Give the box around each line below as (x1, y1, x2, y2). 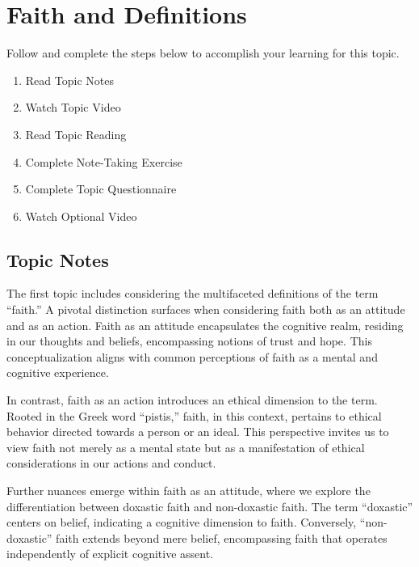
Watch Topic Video (25, 99, 121, 116)
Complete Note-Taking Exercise (25, 153, 182, 170)
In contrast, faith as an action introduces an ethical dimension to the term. (6, 391, 378, 408)
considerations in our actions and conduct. (6, 455, 216, 472)
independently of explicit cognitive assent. (6, 545, 214, 562)
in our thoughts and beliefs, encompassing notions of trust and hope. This (6, 332, 372, 349)
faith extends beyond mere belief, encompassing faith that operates (56, 529, 388, 546)
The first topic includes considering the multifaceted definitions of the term (6, 285, 379, 302)
